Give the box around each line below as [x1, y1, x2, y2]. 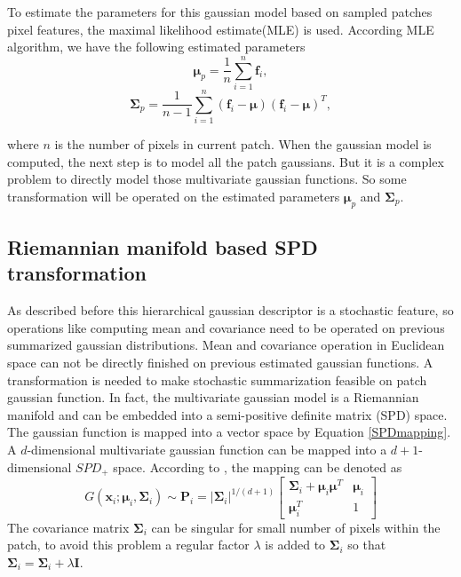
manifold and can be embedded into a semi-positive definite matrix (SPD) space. [7, 405, 448, 423]
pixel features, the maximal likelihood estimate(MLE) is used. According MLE [7, 20, 434, 38]
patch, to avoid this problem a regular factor [7, 535, 250, 554]
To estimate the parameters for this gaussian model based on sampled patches [7, 3, 433, 20]
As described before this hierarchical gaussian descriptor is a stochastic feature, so [7, 301, 454, 320]
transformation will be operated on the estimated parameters [7, 186, 340, 205]
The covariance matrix [7, 518, 130, 536]
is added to [265, 535, 326, 554]
